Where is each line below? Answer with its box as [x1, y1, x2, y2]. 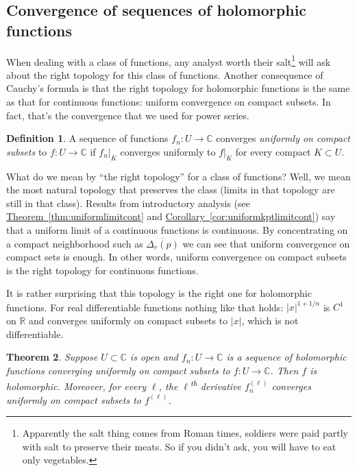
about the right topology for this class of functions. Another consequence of [6, 67, 323, 82]
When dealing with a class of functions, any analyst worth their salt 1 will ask [6, 52, 331, 69]
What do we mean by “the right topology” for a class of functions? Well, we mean [6, 169, 351, 183]
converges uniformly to [120, 144, 216, 158]
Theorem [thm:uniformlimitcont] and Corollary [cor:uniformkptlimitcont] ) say [6, 209, 336, 224]
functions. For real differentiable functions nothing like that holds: [6, 300, 284, 314]
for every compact [235, 144, 311, 158]
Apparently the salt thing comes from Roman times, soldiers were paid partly [22, 426, 348, 440]
